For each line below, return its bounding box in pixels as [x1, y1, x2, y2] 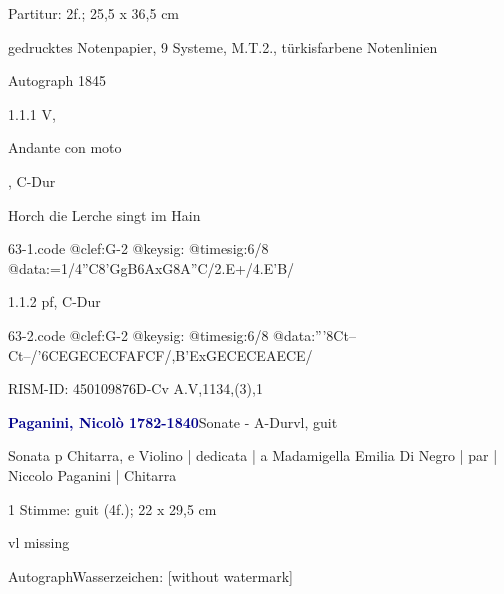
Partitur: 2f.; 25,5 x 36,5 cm [8, 3, 180, 23]
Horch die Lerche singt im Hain [8, 204, 201, 225]
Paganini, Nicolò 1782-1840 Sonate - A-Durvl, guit [8, 411, 338, 432]
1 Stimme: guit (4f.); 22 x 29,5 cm [8, 498, 217, 519]
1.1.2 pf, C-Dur [8, 291, 101, 312]
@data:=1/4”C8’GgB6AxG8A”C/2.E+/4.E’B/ [8, 257, 295, 278]
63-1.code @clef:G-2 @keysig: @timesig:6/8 [8, 238, 269, 259]
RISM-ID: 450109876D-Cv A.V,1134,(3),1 [8, 378, 263, 399]
